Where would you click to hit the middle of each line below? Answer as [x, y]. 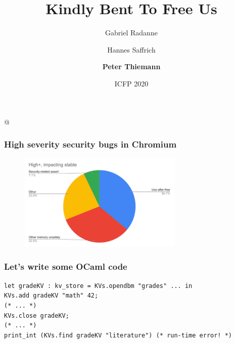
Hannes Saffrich [131, 49]
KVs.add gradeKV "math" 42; [51, 296]
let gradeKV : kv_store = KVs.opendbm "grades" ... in [98, 286]
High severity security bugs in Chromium [90, 144]
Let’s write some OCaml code [66, 266]
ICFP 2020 [131, 83]
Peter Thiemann [131, 66]
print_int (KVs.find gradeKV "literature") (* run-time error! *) [118, 335]
